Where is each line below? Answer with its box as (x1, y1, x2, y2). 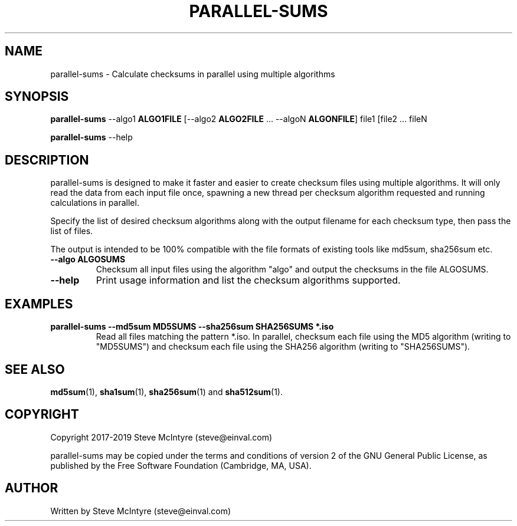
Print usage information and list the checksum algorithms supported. (96, 274, 401, 287)
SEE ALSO (5, 361, 65, 377)
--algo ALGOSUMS (50, 254, 126, 265)
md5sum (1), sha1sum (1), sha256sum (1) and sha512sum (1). (50, 386, 283, 397)
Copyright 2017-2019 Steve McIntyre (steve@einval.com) (50, 432, 273, 442)
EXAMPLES (5, 296, 73, 311)
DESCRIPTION (5, 152, 89, 167)
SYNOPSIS (5, 89, 69, 104)
